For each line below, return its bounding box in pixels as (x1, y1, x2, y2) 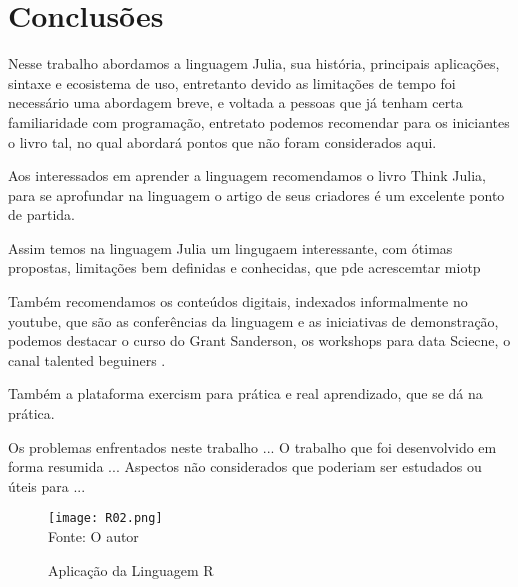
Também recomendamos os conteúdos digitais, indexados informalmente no (8, 291, 468, 312)
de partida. (8, 204, 75, 225)
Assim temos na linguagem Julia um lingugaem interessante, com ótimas (8, 237, 453, 258)
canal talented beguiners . (8, 349, 166, 370)
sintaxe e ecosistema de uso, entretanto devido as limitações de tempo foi (8, 72, 456, 93)
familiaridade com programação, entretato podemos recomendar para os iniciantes (8, 111, 510, 132)
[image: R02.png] (48, 511, 163, 526)
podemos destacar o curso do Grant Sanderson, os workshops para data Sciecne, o (8, 330, 511, 351)
